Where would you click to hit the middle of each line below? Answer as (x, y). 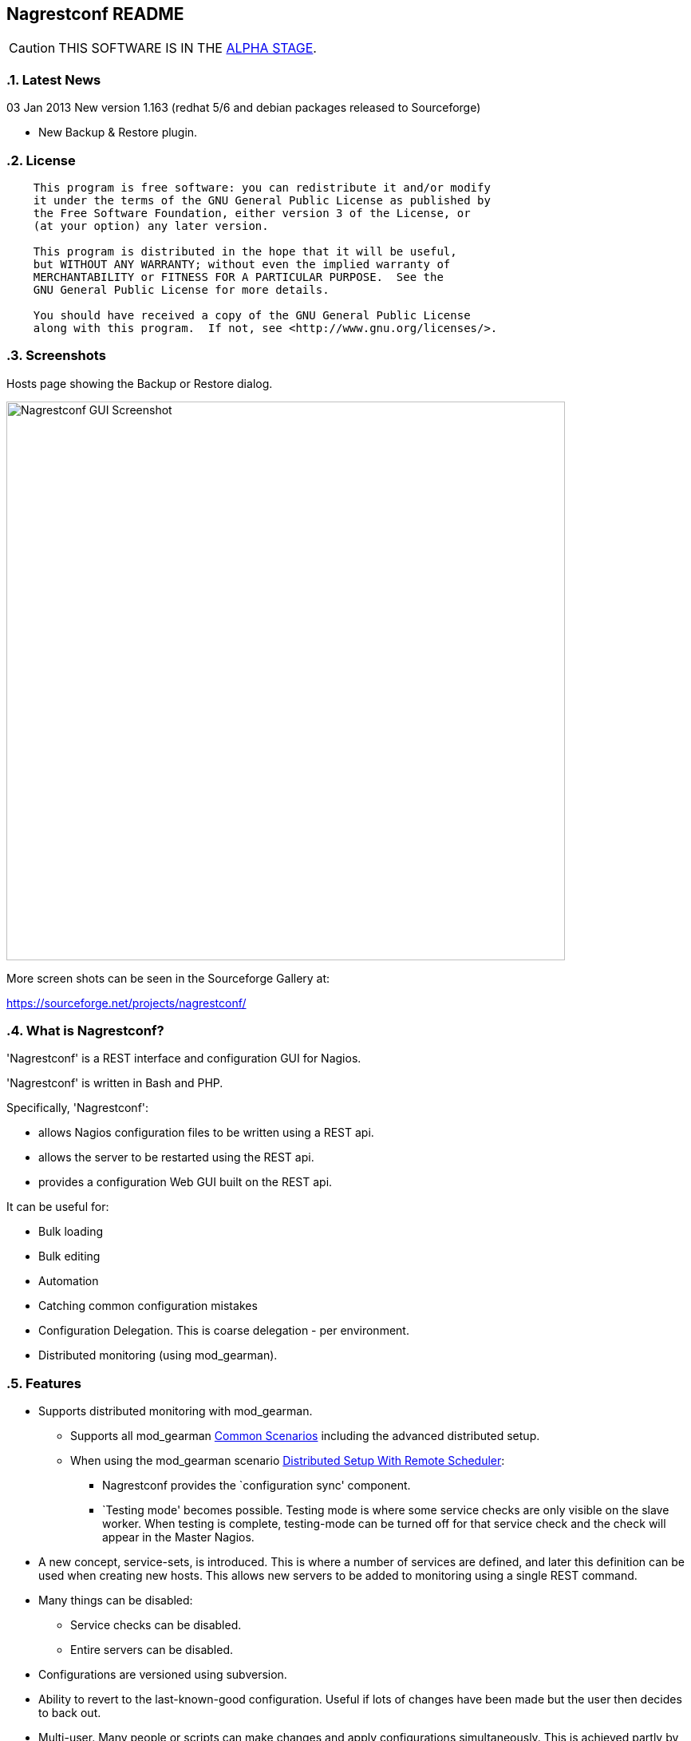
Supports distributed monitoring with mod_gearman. (176, 1411)
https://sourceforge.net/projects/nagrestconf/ (126, 1003)
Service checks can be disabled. (156, 1625)
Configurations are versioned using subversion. (163, 1675)
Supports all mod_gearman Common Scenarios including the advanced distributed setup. (305, 1436)
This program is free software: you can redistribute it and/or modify (262, 187)
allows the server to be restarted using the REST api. (176, 1157)
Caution (32, 48)
